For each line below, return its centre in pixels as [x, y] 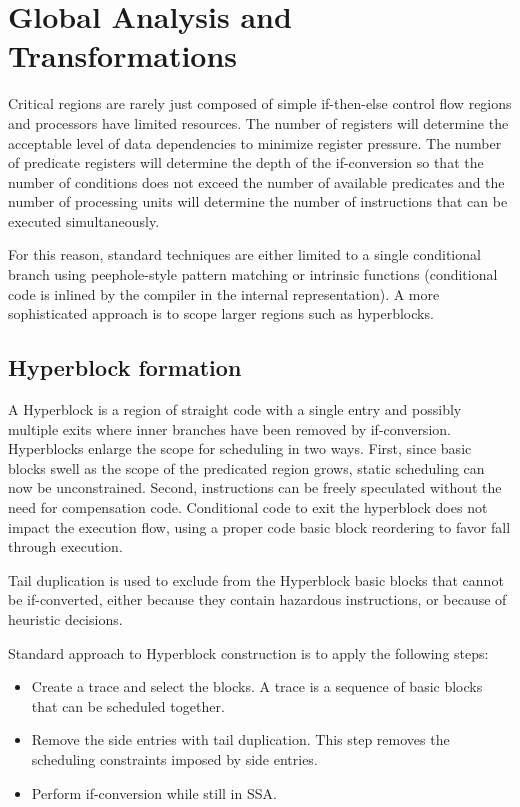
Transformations [123, 55]
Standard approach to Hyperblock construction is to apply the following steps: [248, 652]
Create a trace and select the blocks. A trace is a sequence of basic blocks [257, 686]
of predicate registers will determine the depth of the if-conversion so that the [246, 162]
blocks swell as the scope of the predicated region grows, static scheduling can [246, 467]
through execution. [65, 546]
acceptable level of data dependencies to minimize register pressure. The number [255, 142]
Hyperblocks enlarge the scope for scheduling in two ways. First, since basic [240, 448]
